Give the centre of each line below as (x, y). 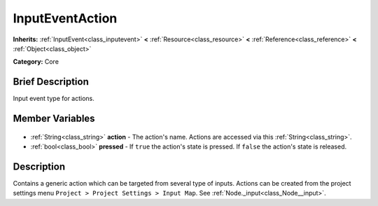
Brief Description (51, 82)
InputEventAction (65, 18)
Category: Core (36, 62)
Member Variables (54, 119)
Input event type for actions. (54, 99)
